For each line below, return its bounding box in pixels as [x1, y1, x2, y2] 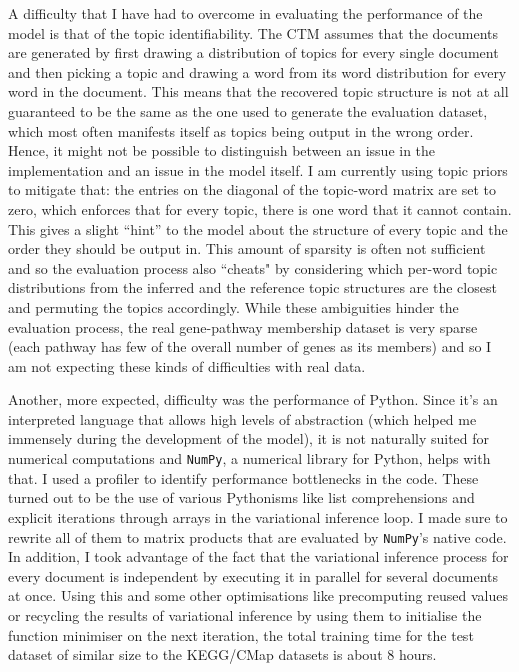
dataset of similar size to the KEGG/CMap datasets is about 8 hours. [8, 644, 437, 665]
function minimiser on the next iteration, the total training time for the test [8, 624, 474, 645]
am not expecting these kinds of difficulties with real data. [8, 355, 366, 376]
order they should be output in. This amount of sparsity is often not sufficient [8, 238, 486, 259]
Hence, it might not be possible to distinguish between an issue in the [8, 140, 436, 161]
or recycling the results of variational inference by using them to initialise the [8, 604, 482, 625]
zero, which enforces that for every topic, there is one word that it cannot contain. [8, 198, 512, 219]
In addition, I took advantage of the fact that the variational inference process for [8, 546, 509, 567]
